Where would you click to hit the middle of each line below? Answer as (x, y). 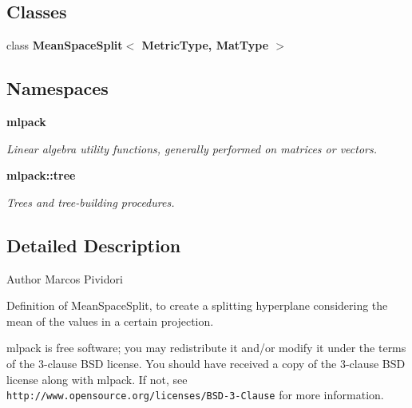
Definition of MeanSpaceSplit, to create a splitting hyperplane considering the (197, 305)
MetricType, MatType (205, 45)
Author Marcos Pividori (65, 278)
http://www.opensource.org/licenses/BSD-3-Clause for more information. (195, 395)
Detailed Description (94, 245)
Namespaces (57, 88)
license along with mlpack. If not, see (97, 379)
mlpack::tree (41, 175)
